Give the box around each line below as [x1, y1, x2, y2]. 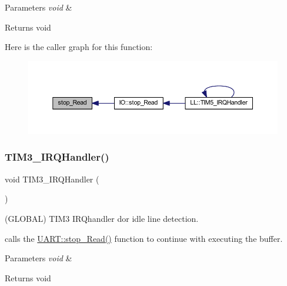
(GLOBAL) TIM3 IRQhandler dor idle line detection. [5, 212, 199, 224]
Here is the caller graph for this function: [5, 41, 153, 53]
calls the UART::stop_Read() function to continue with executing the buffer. [5, 232, 283, 244]
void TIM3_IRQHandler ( [5, 172, 99, 185]
